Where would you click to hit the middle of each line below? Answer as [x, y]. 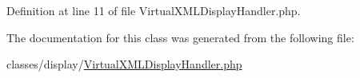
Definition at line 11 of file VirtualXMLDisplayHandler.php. [154, 10]
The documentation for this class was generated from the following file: [180, 37]
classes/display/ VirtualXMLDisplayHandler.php [124, 64]
